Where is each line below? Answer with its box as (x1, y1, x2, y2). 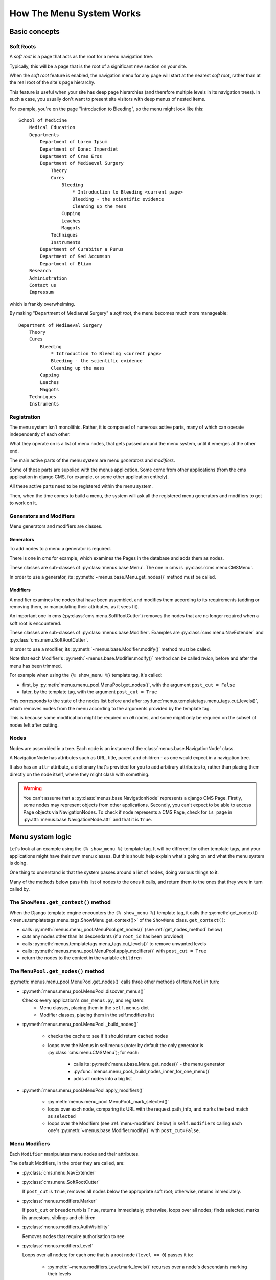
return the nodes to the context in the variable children (22, 955, 142, 961)
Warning (23, 785, 42, 792)
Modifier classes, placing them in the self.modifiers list (39, 1012, 154, 1018)
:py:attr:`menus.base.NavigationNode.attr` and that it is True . (23, 816, 152, 822)
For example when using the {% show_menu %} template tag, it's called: (9, 672, 163, 678)
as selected (48, 1113, 76, 1119)
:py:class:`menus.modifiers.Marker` (22, 1198, 97, 1204)
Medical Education (29, 124, 76, 131)
